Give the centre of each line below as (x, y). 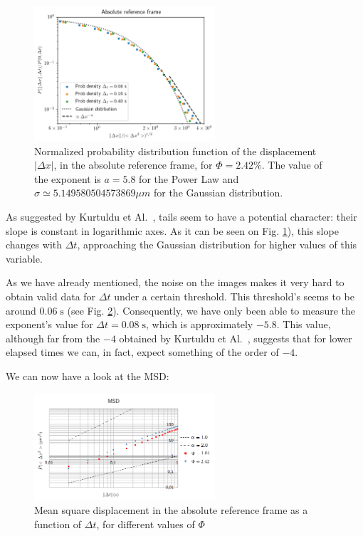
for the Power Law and (189, 178)
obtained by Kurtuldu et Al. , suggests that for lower (236, 338)
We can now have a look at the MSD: (88, 375)
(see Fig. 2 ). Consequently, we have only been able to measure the (211, 310)
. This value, (304, 324)
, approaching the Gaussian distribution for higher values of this (217, 245)
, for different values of (146, 524)
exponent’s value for (49, 324)
